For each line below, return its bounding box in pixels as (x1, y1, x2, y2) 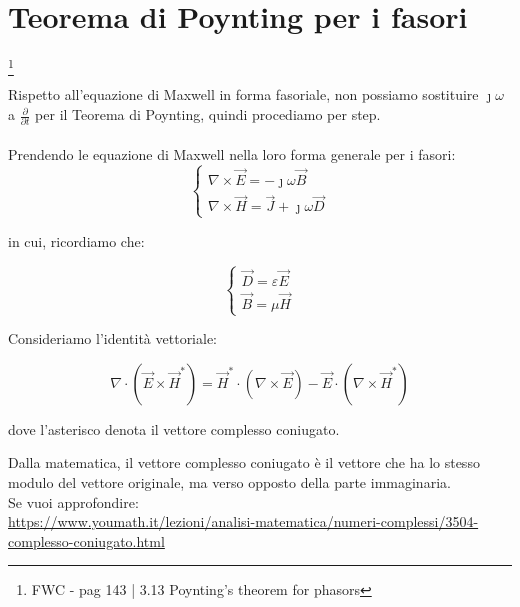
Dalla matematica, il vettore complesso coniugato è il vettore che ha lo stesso (8, 452, 480, 473)
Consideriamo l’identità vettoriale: (8, 328, 218, 349)
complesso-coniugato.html (8, 530, 165, 551)
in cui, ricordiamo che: (8, 230, 145, 251)
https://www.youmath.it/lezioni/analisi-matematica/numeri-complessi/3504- (8, 511, 479, 532)
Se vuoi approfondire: (8, 491, 139, 512)
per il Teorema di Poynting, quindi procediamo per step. (35, 104, 381, 125)
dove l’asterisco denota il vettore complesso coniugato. (8, 418, 340, 439)
